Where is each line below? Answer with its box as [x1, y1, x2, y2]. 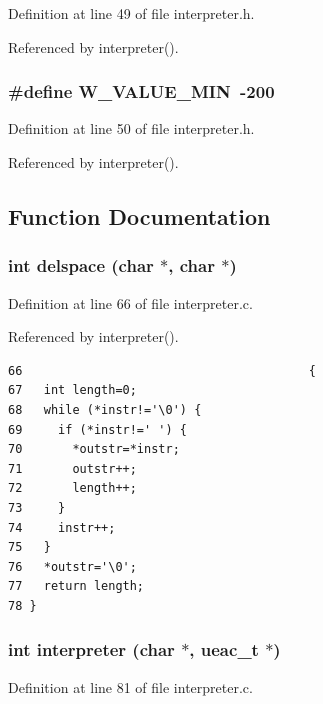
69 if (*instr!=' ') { [8, 422, 187, 437]
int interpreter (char [8, 637, 175, 662]
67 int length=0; [8, 383, 137, 398]
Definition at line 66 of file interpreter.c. [8, 292, 253, 313]
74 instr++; [8, 520, 116, 535]
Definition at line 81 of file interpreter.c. [8, 676, 253, 697]
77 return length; [8, 579, 145, 594]
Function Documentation [8, 200, 271, 231]
